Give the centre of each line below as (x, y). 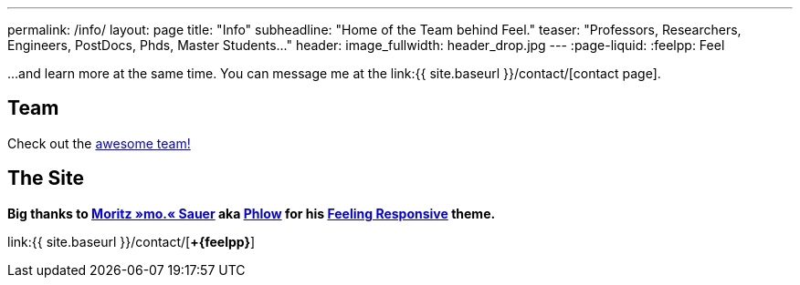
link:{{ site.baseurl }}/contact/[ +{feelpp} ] (132, 241)
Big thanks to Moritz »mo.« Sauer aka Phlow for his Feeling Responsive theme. (252, 213)
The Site (46, 178)
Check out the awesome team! (99, 143)
